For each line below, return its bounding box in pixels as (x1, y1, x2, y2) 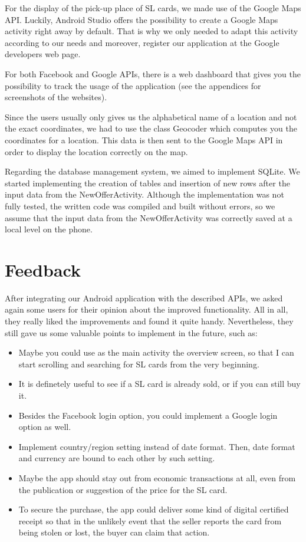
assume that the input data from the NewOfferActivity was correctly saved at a (5, 211, 292, 224)
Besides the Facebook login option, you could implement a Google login (18, 409, 278, 421)
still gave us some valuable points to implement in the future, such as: (5, 326, 258, 339)
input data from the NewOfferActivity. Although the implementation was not (5, 188, 284, 201)
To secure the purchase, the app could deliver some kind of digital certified (18, 503, 289, 515)
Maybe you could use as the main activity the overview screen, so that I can (18, 346, 294, 359)
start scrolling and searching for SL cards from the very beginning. (18, 357, 259, 370)
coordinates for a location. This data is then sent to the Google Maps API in (5, 133, 283, 146)
